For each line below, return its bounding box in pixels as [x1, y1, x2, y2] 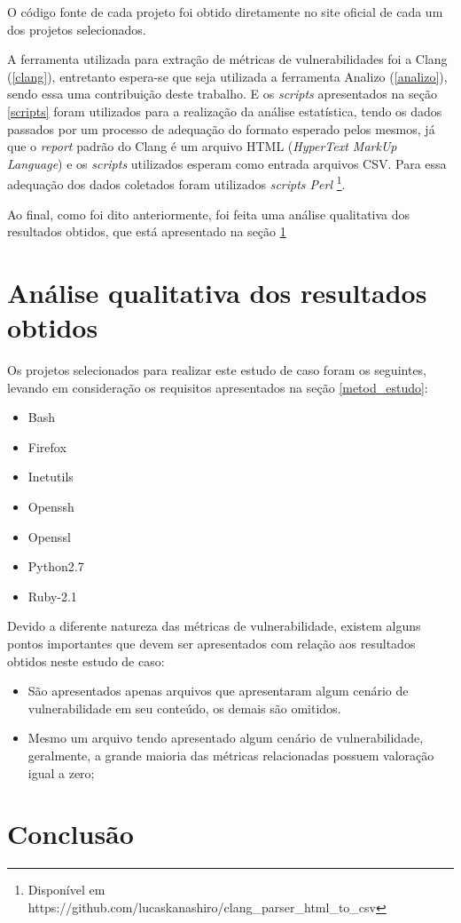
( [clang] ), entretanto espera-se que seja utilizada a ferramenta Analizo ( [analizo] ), [7, 67, 448, 85]
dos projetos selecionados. [7, 20, 146, 38]
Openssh [27, 497, 74, 516]
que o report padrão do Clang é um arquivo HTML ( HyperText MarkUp [7, 137, 397, 155]
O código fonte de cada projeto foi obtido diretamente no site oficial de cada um [7, 3, 443, 20]
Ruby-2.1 [27, 586, 77, 605]
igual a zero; [27, 763, 95, 782]
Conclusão [7, 816, 134, 852]
